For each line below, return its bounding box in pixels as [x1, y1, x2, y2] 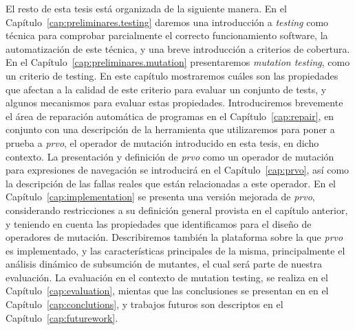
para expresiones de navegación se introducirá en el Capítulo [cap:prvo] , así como [6, 163, 349, 177]
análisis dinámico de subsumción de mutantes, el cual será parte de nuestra [6, 257, 322, 271]
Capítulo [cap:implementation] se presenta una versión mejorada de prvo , [6, 189, 315, 204]
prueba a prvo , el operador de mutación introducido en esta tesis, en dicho [6, 135, 319, 150]
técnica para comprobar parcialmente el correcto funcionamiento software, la [6, 28, 328, 43]
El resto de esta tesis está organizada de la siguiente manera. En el [6, 1, 287, 15]
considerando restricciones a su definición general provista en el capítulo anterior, [6, 202, 348, 217]
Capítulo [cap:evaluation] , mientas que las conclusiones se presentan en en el [6, 283, 329, 298]
